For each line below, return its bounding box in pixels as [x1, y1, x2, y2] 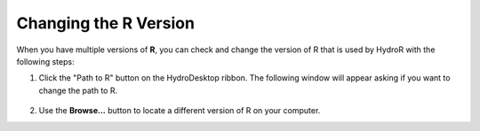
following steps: [16, 56, 75, 66]
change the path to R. [38, 85, 118, 96]
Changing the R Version [16, 13, 196, 33]
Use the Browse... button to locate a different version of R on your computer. [38, 105, 321, 116]
